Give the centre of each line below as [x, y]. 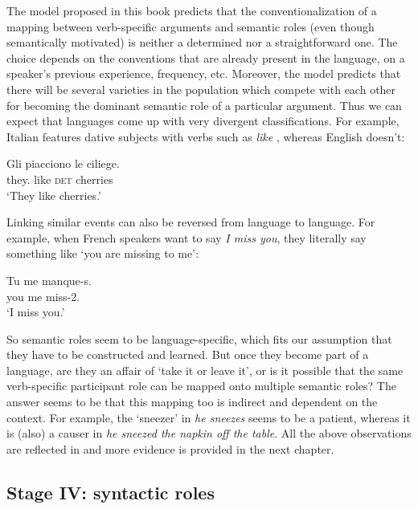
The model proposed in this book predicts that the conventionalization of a [192, 10]
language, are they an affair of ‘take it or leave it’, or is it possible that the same [205, 370]
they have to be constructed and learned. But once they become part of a [188, 354]
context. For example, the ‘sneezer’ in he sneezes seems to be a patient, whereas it [209, 417]
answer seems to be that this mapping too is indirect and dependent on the [192, 402]
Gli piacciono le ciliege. [63, 163]
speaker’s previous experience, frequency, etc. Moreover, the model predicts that [204, 73]
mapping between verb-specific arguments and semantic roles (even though [191, 26]
